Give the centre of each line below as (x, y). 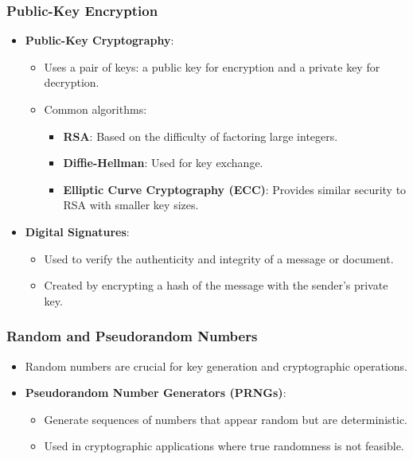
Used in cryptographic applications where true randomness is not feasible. (224, 446)
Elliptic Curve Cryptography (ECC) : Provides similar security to (235, 189)
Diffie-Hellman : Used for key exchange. (163, 163)
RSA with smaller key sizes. (131, 205)
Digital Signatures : (77, 231)
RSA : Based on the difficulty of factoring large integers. (201, 136)
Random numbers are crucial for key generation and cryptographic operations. (216, 366)
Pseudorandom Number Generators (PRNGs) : (156, 393)
